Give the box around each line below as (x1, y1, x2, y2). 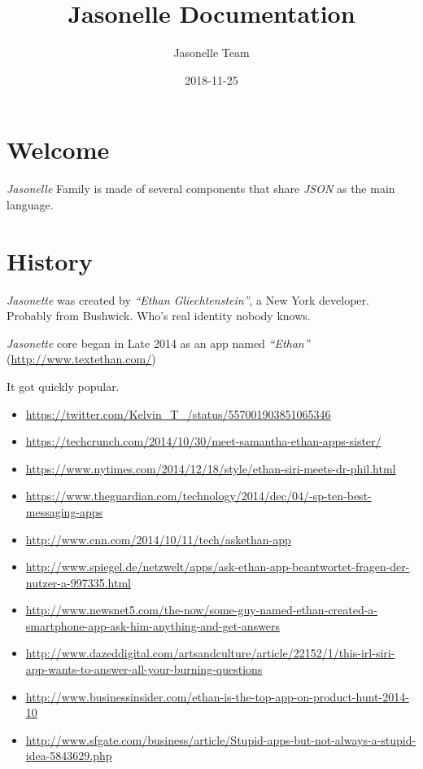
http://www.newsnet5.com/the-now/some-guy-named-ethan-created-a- (25, 601, 378, 618)
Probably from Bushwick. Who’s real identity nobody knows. (7, 307, 311, 324)
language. (7, 196, 54, 213)
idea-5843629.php (25, 747, 112, 764)
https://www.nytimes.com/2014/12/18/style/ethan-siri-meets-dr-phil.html (25, 459, 396, 477)
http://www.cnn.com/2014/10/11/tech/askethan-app (25, 530, 291, 547)
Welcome (7, 133, 110, 166)
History (7, 244, 93, 277)
